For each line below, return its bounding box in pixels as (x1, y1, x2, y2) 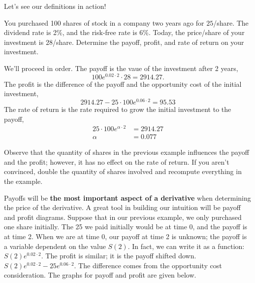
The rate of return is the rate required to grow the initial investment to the (4, 104, 231, 114)
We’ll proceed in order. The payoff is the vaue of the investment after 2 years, (4, 63, 238, 73)
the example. (4, 176, 43, 186)
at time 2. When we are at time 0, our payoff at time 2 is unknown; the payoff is (4, 231, 247, 241)
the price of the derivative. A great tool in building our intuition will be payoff (4, 202, 241, 212)
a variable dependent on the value (4, 241, 106, 251)
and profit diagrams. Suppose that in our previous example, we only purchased (4, 212, 242, 222)
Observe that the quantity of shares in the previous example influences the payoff (4, 147, 249, 157)
